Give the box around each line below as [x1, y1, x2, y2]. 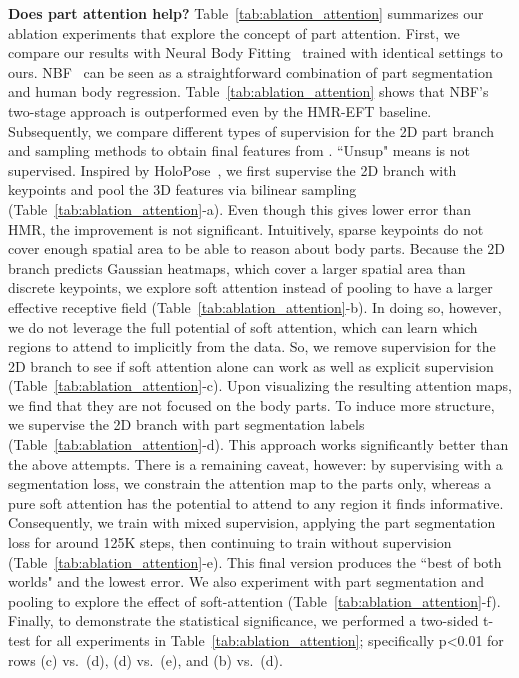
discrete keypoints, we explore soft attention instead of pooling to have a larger [8, 277, 493, 298]
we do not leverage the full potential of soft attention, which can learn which [8, 316, 478, 337]
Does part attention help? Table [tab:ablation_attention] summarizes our [8, 3, 484, 23]
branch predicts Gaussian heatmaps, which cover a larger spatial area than [8, 257, 466, 278]
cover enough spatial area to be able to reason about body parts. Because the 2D [8, 238, 506, 259]
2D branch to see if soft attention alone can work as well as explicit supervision [8, 355, 494, 376]
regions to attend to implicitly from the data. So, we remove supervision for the [8, 336, 496, 357]
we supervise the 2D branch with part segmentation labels [8, 414, 365, 435]
